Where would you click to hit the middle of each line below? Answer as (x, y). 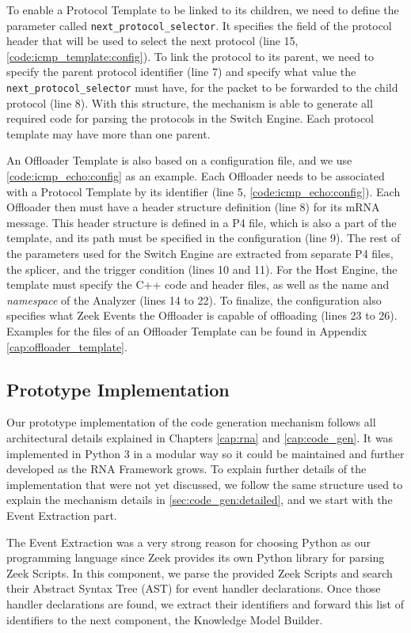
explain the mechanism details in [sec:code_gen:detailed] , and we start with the (200, 500)
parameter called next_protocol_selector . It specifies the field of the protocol (199, 25)
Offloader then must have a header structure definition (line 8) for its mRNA (193, 207)
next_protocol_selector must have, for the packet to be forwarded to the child (202, 87)
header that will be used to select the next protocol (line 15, (152, 41)
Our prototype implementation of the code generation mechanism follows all (191, 422)
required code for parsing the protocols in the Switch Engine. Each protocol (190, 118)
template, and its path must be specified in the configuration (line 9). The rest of (204, 238)
